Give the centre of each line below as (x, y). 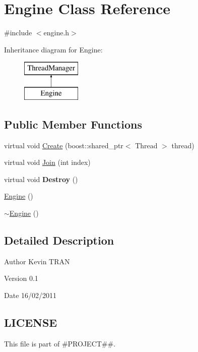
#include (18, 33)
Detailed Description (59, 240)
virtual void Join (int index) (47, 162)
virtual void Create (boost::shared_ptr (64, 145)
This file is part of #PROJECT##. (60, 343)
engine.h (56, 33)
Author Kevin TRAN (37, 261)
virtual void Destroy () (41, 179)
